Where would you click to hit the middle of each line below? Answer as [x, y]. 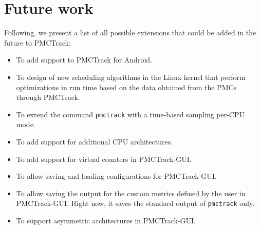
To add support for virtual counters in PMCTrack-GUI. [104, 159]
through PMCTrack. [48, 97]
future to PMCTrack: [38, 42]
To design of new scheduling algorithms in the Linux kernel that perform [131, 77]
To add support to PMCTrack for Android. [84, 60]
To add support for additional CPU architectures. [95, 141]
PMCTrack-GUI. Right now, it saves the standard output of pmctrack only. [135, 203]
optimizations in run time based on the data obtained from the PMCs [126, 87]
